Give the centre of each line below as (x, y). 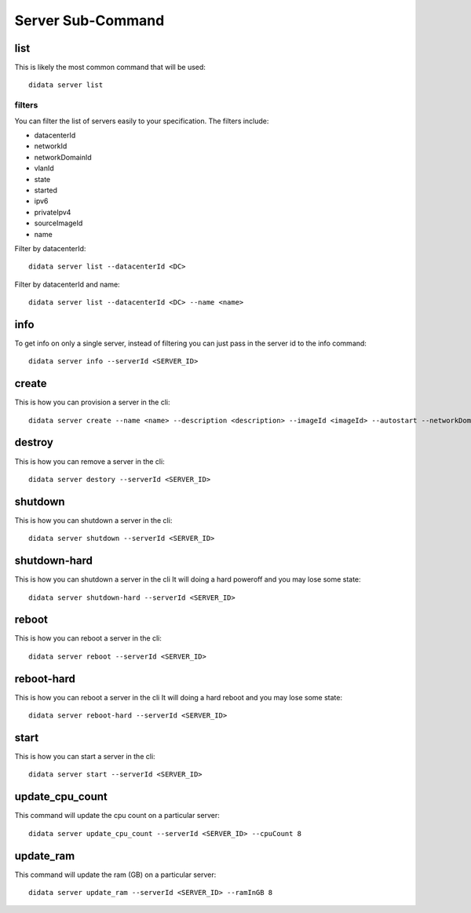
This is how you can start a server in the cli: (85, 757)
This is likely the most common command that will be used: (110, 68)
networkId (51, 146)
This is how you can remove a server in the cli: (89, 461)
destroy (34, 442)
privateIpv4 (53, 212)
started (46, 190)
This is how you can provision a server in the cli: (92, 402)
